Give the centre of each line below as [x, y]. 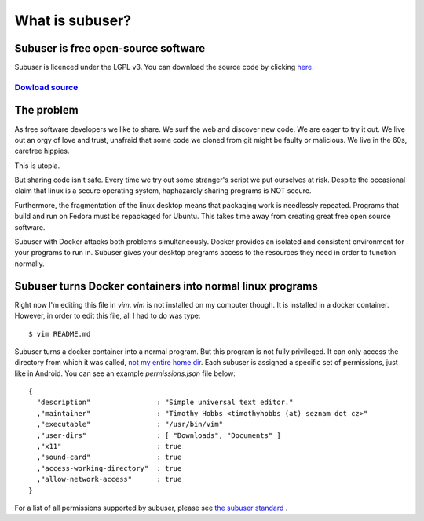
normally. [29, 264]
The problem [46, 110]
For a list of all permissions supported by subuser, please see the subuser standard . [151, 508]
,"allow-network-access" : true [109, 479]
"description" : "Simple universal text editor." [165, 403]
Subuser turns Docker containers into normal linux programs [166, 286]
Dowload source [46, 87]
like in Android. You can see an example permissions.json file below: [125, 373]
